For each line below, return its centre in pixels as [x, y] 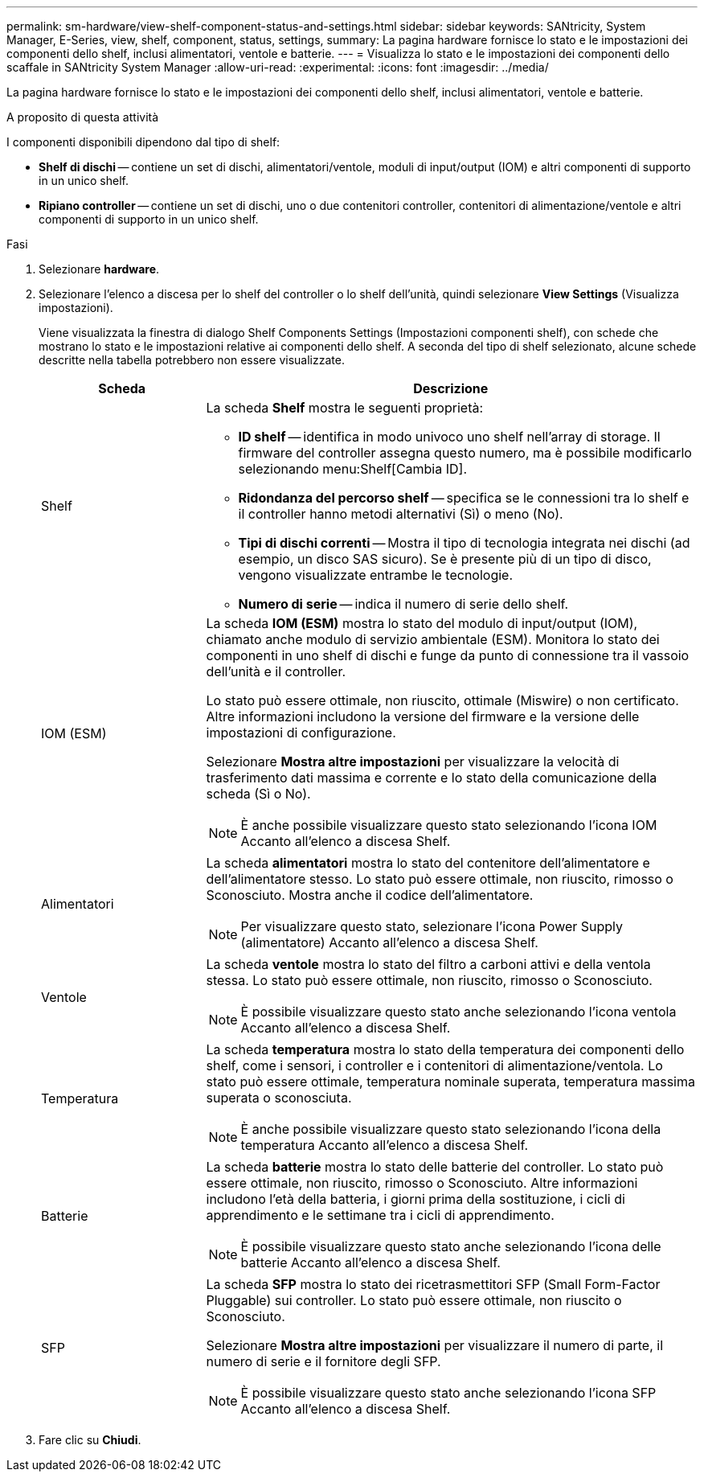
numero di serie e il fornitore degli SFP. [323, 1361]
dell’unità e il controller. [276, 671]
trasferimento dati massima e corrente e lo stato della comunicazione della [432, 778]
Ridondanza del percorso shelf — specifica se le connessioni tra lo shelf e [464, 498]
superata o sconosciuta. [279, 1098]
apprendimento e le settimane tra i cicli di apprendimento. [380, 1215]
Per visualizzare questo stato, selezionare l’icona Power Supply [432, 926]
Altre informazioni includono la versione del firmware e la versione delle [423, 716]
